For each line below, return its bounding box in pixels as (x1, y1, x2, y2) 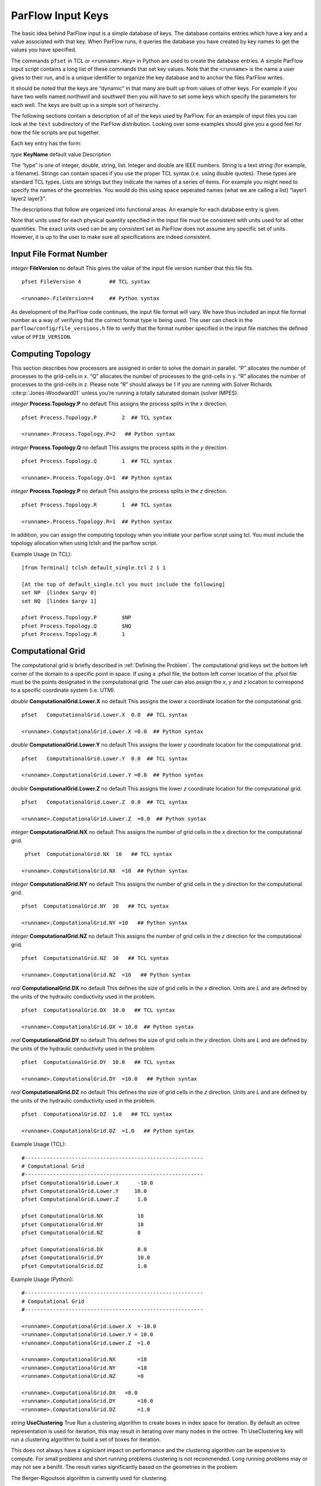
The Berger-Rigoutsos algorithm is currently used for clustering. (11, 1474, 168, 1481)
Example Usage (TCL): (11, 1141, 67, 1148)
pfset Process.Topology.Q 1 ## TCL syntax (21, 458, 172, 465)
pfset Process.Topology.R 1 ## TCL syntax (21, 501, 172, 508)
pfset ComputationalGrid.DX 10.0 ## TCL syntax (21, 1007, 175, 1013)
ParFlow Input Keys (11, 9, 109, 22)
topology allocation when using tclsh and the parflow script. (11, 540, 158, 547)
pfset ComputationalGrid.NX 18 (21, 1213, 144, 1220)
